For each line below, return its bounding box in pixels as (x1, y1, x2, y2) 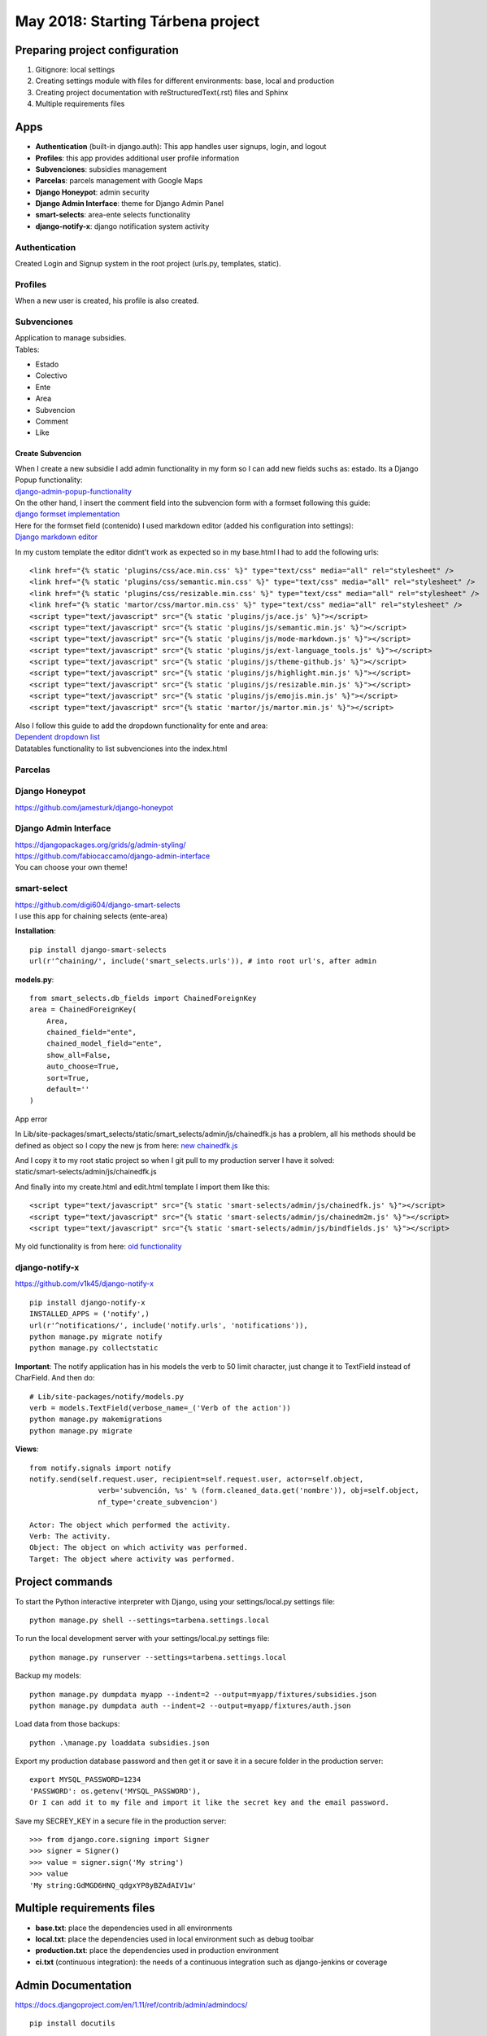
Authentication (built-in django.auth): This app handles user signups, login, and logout (35, 142, 327, 151)
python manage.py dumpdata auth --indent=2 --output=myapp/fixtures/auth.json (29, 1700, 351, 1710)
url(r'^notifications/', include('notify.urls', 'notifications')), (29, 1320, 308, 1330)
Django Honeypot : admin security (35, 187, 150, 197)
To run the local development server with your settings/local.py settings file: (15, 1634, 270, 1643)
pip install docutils (29, 2018, 115, 2028)
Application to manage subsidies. (15, 333, 127, 343)
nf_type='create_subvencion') (98, 1497, 219, 1507)
